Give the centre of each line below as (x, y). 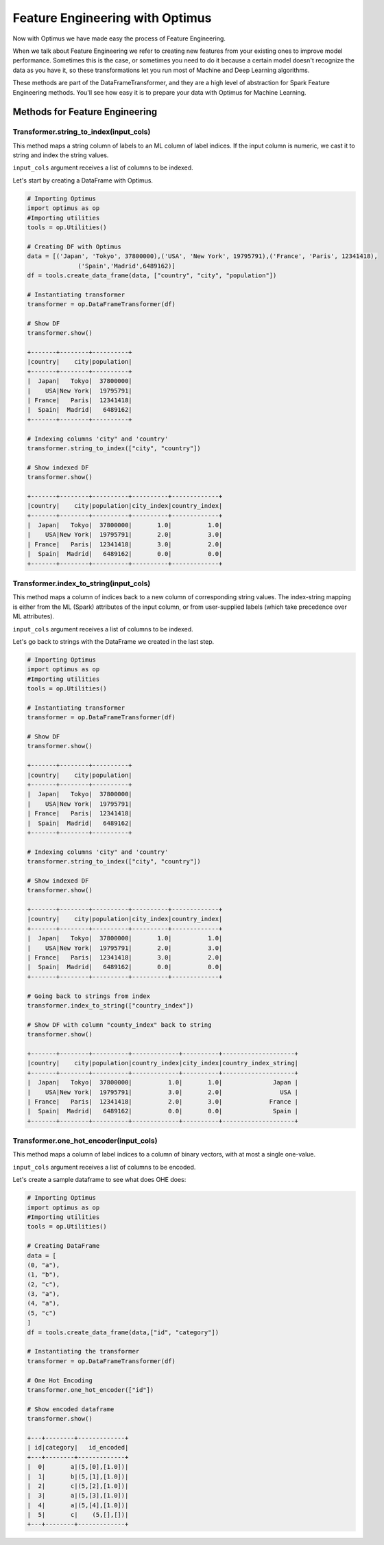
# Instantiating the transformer (83, 1351)
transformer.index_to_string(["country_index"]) (110, 1006)
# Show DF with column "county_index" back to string (119, 1025)
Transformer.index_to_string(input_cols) (82, 583)
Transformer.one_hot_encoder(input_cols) (85, 1141)
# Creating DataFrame (63, 1246)
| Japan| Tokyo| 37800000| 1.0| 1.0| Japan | (163, 1082)
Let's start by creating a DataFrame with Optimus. (83, 180)
